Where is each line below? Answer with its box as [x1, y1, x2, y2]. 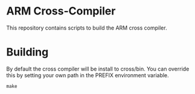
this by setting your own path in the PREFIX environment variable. [6, 71, 169, 79]
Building [6, 45, 49, 59]
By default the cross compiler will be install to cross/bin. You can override [6, 65, 190, 72]
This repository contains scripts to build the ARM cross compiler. [6, 24, 167, 31]
